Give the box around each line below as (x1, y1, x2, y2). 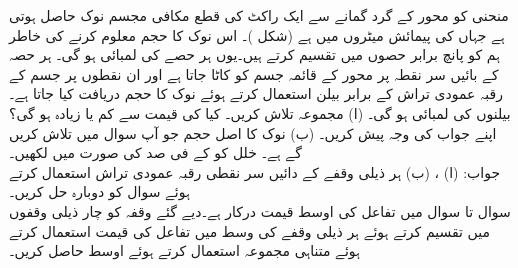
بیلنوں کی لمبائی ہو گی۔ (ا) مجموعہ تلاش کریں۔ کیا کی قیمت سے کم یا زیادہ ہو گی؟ (9, 102, 511, 123)
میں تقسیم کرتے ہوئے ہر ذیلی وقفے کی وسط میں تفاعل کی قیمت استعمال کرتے (9, 220, 490, 241)
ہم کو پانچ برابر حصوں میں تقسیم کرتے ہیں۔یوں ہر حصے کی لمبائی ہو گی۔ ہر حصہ (9, 44, 501, 65)
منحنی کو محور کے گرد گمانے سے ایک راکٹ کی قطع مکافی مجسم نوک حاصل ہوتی (9, 5, 509, 25)
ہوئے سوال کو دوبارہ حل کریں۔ (9, 181, 190, 202)
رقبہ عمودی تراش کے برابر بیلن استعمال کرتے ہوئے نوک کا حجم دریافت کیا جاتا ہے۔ (9, 83, 504, 104)
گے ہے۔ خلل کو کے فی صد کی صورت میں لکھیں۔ (9, 142, 302, 163)
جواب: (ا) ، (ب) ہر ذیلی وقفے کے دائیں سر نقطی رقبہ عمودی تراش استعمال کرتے (9, 161, 501, 182)
